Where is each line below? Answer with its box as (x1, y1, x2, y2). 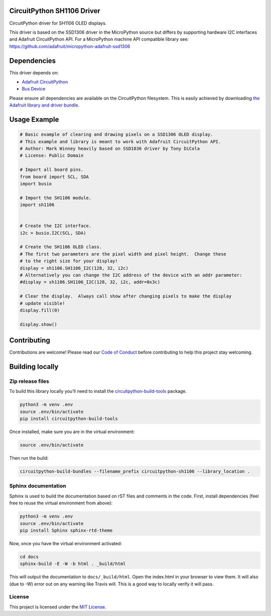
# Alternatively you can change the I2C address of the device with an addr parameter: (20, 272, 242, 278)
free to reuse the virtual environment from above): (9, 500, 113, 506)
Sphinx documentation (9, 482, 66, 489)
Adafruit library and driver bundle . (9, 102, 80, 108)
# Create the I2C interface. (20, 223, 92, 229)
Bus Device (22, 86, 46, 92)
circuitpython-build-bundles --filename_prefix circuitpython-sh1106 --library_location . (20, 469, 250, 474)
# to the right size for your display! (20, 258, 118, 264)
